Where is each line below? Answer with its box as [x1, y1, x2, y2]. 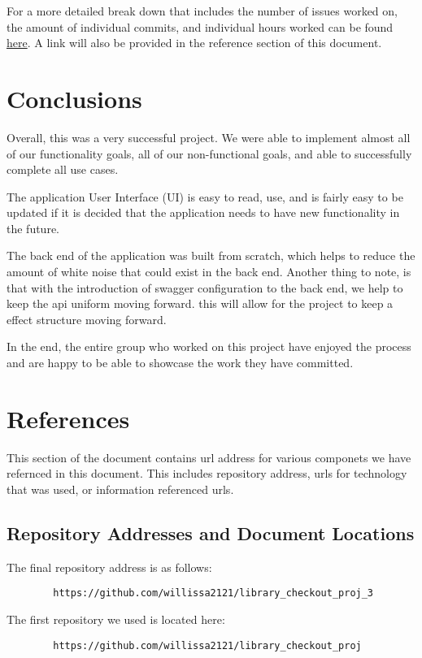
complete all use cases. [7, 161, 119, 178]
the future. [7, 219, 60, 236]
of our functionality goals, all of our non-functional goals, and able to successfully [7, 145, 412, 162]
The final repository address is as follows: [7, 558, 212, 575]
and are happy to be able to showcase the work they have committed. [7, 354, 354, 371]
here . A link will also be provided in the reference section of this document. [7, 34, 382, 51]
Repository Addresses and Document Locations [7, 520, 415, 545]
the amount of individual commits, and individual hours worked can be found [7, 18, 394, 35]
